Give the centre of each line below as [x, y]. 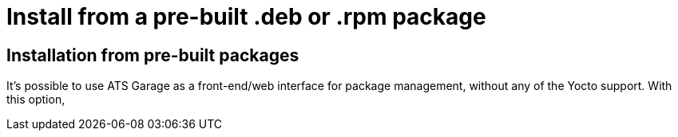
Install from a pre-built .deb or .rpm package [246, 17]
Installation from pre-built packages [153, 55]
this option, [36, 100]
